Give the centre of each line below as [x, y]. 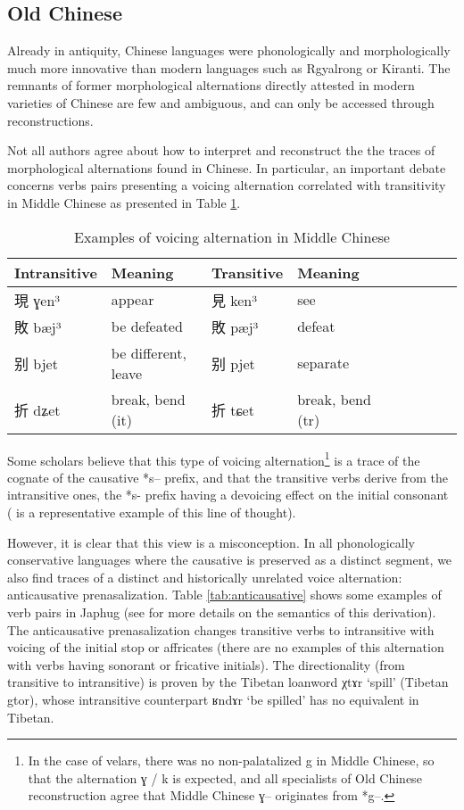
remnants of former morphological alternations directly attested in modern [211, 85]
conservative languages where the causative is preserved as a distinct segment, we [230, 560]
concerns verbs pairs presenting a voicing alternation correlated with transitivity [227, 185]
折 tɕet [232, 409]
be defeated [147, 326]
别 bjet [36, 363]
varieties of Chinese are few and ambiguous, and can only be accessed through [221, 102]
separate [323, 363]
